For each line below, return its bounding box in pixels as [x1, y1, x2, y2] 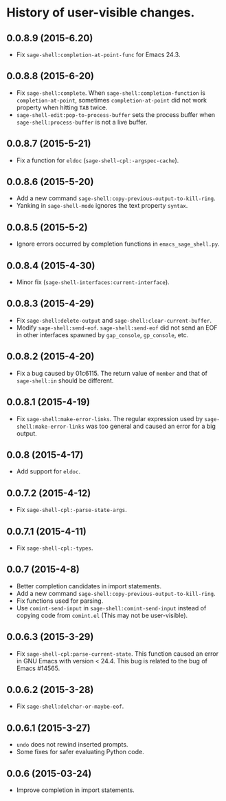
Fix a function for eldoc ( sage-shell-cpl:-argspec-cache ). [16, 156, 179, 164]
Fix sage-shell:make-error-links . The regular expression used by [16, 414, 203, 423]
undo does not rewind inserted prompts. [16, 740, 128, 749]
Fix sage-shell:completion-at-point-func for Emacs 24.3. [16, 50, 181, 58]
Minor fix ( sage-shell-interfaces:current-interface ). [16, 278, 170, 286]
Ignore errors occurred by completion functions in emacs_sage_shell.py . [16, 239, 221, 248]
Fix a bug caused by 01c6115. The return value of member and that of [16, 369, 207, 377]
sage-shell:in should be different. [16, 376, 114, 385]
